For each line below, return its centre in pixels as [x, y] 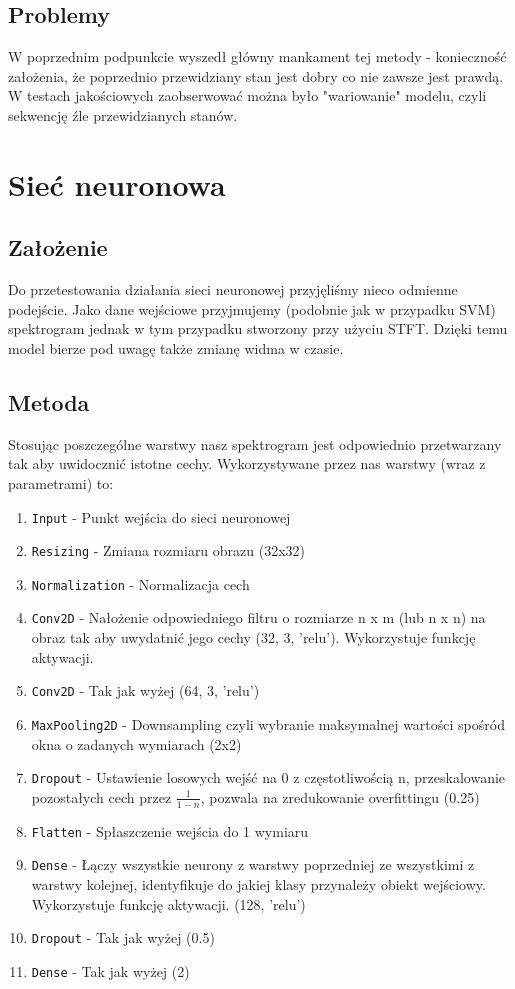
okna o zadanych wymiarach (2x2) [136, 743]
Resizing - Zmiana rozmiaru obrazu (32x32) [168, 550]
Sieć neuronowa [117, 183]
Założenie [58, 247]
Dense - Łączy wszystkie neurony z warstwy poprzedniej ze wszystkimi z [253, 864]
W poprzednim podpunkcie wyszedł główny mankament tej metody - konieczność [257, 56]
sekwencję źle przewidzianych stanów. [123, 114]
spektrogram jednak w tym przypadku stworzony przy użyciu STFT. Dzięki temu [258, 328]
